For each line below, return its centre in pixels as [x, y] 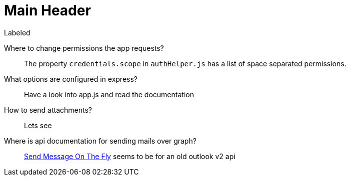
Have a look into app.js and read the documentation [109, 94]
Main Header [47, 10]
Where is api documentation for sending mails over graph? [100, 141]
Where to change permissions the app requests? [84, 48]
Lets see [38, 125]
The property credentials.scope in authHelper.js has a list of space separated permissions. [185, 63]
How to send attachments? [48, 110]
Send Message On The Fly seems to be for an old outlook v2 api [130, 156]
